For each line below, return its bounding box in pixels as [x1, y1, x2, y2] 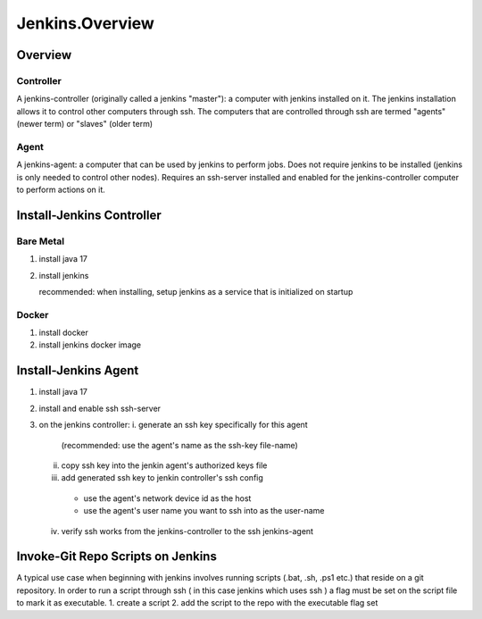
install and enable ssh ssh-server [38, 403, 161, 414]
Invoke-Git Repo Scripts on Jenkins [16, 549, 218, 565]
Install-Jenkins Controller [16, 207, 162, 222]
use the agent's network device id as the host [83, 492, 252, 504]
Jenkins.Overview [16, 13, 155, 33]
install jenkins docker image [38, 339, 142, 350]
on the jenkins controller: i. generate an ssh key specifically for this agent [38, 420, 308, 431]
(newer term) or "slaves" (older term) [16, 119, 154, 130]
